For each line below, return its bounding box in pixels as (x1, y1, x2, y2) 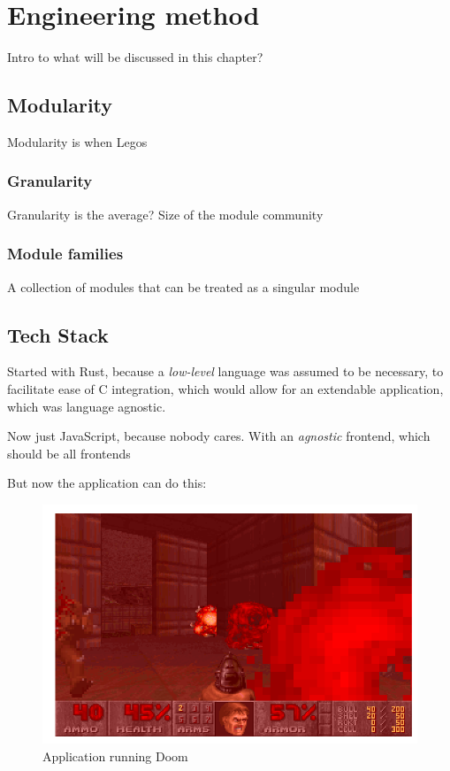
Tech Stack (7, 320, 109, 348)
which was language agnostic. (7, 397, 166, 415)
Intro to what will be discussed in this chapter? (7, 48, 263, 66)
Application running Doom (42, 746, 188, 765)
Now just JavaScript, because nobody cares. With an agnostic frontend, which (7, 427, 431, 445)
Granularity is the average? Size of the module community (7, 204, 324, 223)
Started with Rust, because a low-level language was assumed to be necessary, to (7, 362, 444, 381)
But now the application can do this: (7, 474, 207, 492)
